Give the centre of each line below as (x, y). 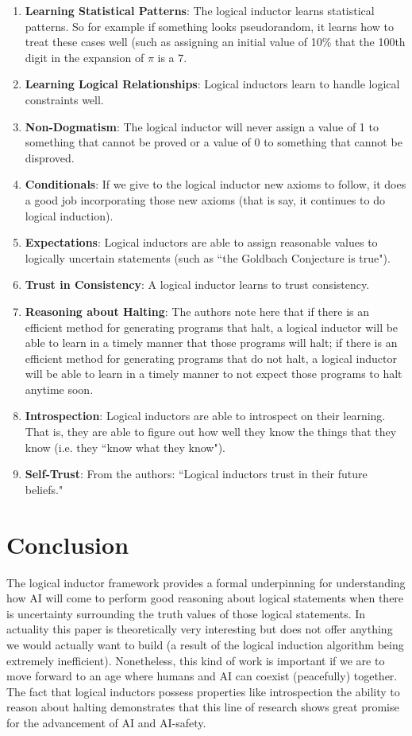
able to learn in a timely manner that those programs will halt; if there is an (211, 343)
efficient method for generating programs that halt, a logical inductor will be (212, 327)
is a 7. (172, 57)
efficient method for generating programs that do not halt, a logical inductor (211, 358)
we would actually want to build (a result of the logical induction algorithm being (205, 644)
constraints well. (64, 99)
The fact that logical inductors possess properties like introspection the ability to (203, 691)
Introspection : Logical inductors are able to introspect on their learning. (205, 416)
